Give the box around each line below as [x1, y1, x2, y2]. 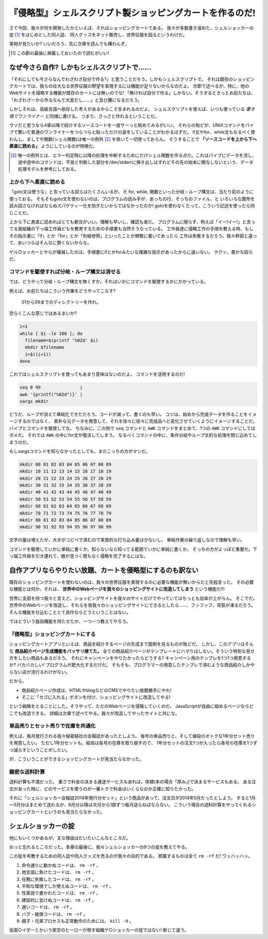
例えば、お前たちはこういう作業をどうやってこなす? [9, 287, 116, 293]
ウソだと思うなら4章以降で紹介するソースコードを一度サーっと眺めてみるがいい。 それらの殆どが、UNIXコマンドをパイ [9, 122, 254, 128]
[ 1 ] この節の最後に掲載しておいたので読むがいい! [10, 50, 109, 56]
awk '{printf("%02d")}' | [19, 391, 83, 397]
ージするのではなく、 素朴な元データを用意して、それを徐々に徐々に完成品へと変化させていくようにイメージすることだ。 [9, 418, 258, 424]
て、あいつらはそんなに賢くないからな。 [9, 240, 92, 246]
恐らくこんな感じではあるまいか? [9, 310, 77, 316]
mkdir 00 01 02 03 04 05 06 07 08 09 [19, 462, 112, 467]
